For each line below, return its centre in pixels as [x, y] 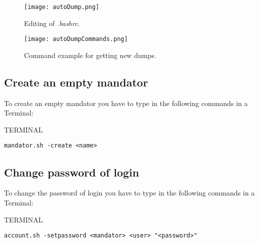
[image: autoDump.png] [62, 7]
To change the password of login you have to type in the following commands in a [129, 193]
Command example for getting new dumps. [90, 55]
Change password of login [72, 172]
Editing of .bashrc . [52, 23]
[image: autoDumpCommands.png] [76, 39]
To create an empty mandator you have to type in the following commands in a [126, 103]
